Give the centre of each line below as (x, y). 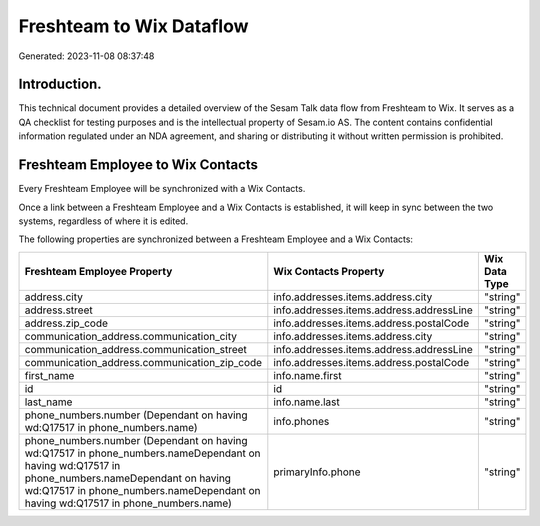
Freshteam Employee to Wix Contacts (138, 165)
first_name (49, 375)
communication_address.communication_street (135, 349)
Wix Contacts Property (329, 271)
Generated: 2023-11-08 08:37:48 (86, 56)
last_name (48, 402)
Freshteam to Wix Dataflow (133, 26)
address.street (59, 310)
